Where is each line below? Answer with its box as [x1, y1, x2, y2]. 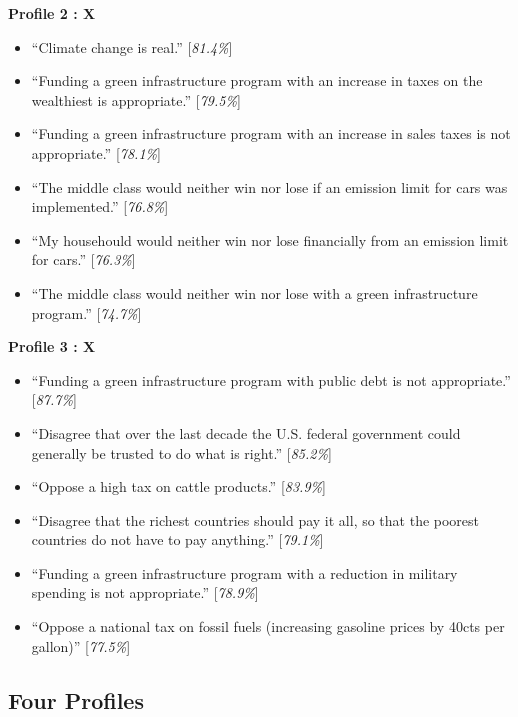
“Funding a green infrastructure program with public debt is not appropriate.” [31, 369, 511, 390]
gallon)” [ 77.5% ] [31, 635, 131, 656]
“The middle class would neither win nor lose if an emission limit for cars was [31, 176, 508, 197]
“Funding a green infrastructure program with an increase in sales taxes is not [31, 123, 511, 144]
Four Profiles [8, 684, 144, 715]
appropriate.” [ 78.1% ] [31, 142, 161, 163]
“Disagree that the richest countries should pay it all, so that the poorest [31, 509, 480, 530]
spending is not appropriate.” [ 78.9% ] [31, 582, 259, 603]
